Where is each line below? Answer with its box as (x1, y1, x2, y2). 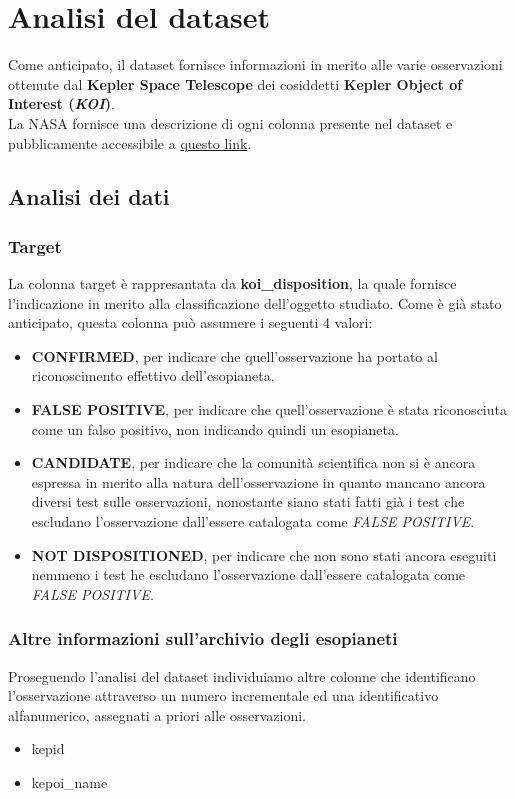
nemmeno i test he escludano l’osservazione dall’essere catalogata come (31, 564, 466, 585)
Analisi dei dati (8, 181, 170, 212)
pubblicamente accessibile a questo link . (8, 132, 252, 153)
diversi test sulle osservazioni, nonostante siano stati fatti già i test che (31, 491, 465, 512)
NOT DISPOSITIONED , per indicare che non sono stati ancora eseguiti (31, 544, 497, 565)
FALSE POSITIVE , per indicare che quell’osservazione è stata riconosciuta (31, 399, 507, 420)
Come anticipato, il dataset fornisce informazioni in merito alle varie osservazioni (8, 54, 503, 75)
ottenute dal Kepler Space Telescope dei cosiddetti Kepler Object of (8, 73, 463, 94)
